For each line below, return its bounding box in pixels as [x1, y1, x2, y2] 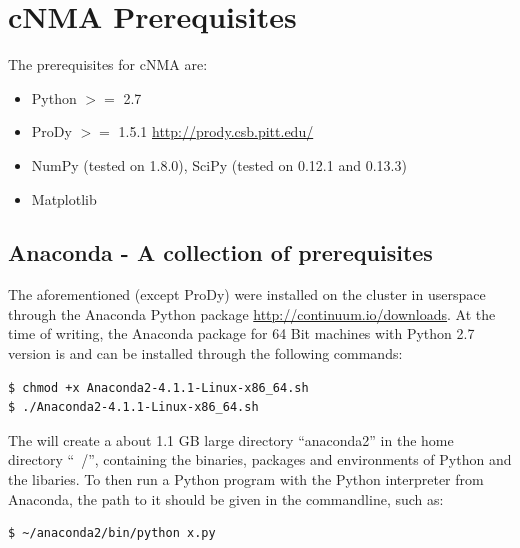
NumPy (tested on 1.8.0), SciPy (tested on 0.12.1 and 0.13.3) [31, 154, 407, 175]
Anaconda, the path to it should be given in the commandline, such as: [8, 488, 444, 509]
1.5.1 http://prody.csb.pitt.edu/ [118, 121, 314, 142]
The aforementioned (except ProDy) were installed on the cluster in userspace [8, 284, 486, 305]
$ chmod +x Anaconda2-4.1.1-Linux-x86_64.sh [8, 380, 309, 395]
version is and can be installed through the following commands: [8, 343, 403, 364]
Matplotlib [31, 188, 97, 209]
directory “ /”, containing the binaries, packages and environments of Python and [8, 449, 512, 470]
